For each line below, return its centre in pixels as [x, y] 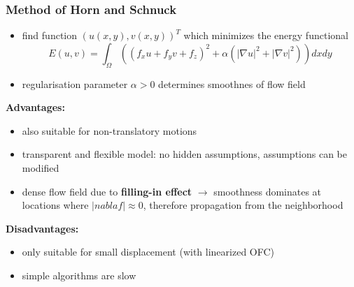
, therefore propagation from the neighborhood [243, 205]
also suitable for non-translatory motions [109, 130]
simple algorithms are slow [79, 275]
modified [41, 167]
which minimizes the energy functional [266, 35]
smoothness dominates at [268, 191]
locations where [55, 205]
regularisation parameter [75, 83]
